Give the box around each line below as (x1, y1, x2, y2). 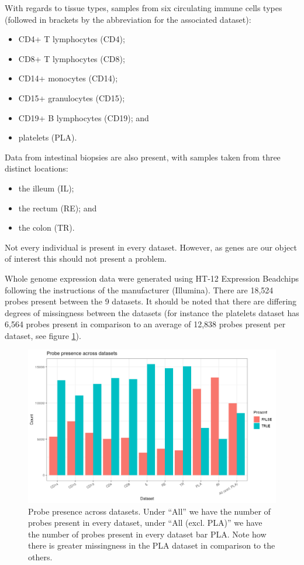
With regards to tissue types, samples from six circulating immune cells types (5, 2, 282, 13)
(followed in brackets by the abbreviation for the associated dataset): (5, 13, 251, 25)
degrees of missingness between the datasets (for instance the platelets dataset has (5, 306, 299, 319)
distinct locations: (5, 162, 68, 174)
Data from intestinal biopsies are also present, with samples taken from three (5, 150, 281, 163)
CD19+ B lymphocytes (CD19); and (18, 111, 149, 124)
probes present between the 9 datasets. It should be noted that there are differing (5, 295, 297, 307)
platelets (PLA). (18, 131, 77, 143)
